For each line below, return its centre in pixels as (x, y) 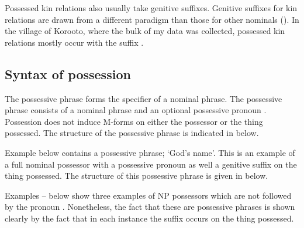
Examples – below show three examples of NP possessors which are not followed (148, 195)
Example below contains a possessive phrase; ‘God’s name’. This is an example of (150, 152)
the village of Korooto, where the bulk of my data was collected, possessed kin (145, 31)
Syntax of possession (68, 74)
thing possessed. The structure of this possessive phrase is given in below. (137, 176)
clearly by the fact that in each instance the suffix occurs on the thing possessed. (149, 218)
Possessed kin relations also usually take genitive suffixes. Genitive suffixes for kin (151, 8)
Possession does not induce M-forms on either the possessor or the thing (134, 121)
